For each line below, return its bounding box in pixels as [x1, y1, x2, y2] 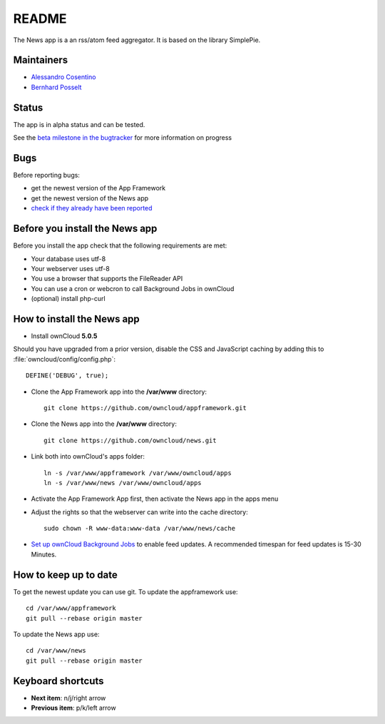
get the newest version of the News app [31, 193, 149, 203]
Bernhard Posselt [31, 83, 82, 91]
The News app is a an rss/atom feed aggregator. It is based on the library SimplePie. [13, 36, 261, 44]
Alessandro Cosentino [31, 73, 96, 81]
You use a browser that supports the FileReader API [31, 275, 183, 283]
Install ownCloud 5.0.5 [31, 332, 98, 340]
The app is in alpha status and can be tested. [13, 120, 145, 128]
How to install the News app [13, 312, 140, 325]
